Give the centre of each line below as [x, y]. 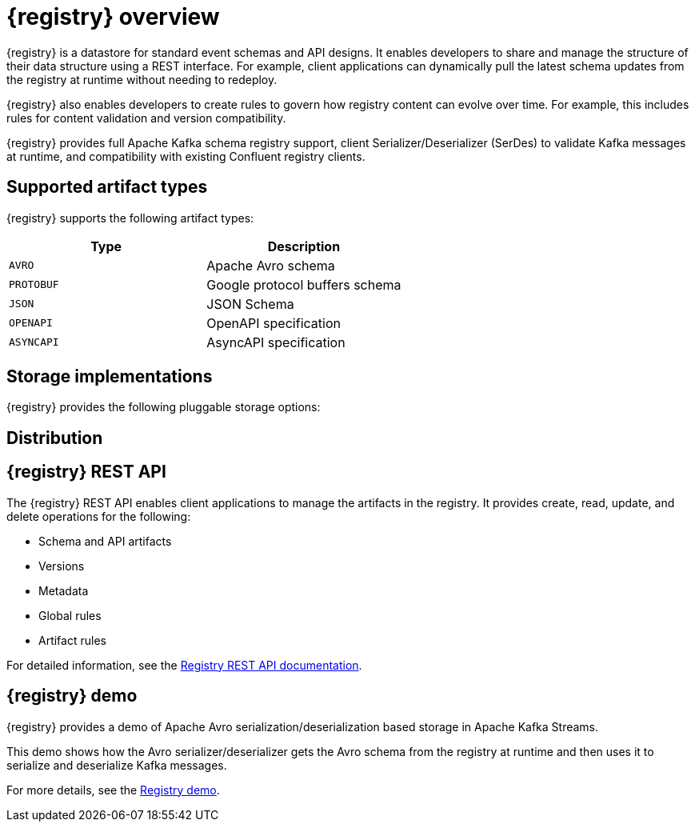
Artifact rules [72, 640]
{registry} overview [113, 17]
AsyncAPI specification [276, 342]
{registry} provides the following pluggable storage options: [164, 407]
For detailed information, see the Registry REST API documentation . [184, 665]
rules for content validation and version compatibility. [146, 118]
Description [304, 246]
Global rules [70, 615]
